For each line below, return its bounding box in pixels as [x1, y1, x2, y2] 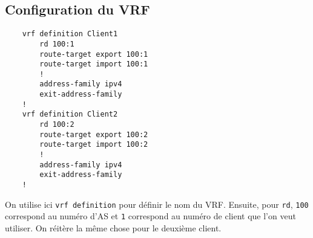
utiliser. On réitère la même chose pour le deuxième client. [5, 222, 222, 234]
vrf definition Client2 [22, 110, 118, 119]
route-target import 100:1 [39, 60, 148, 69]
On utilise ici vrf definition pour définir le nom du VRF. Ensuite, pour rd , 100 [5, 198, 309, 210]
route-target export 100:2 [39, 130, 148, 139]
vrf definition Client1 [22, 30, 118, 39]
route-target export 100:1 [39, 50, 148, 59]
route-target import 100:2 [39, 140, 148, 149]
